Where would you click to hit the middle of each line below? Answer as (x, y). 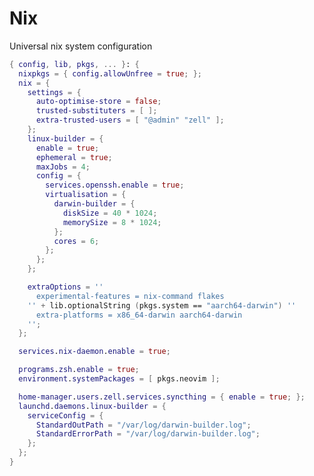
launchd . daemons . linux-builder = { (92, 406)
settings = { (54, 92)
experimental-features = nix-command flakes (130, 296)
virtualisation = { (86, 195)
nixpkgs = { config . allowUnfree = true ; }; (110, 73)
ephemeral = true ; (74, 157)
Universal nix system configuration (81, 46)
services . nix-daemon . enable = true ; (94, 352)
